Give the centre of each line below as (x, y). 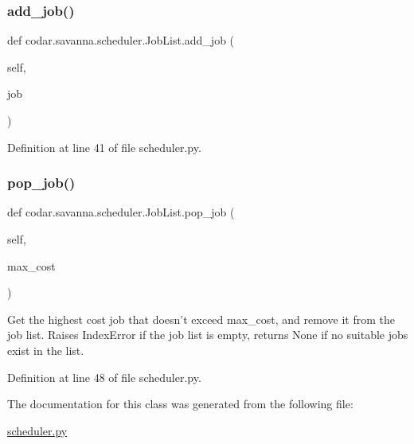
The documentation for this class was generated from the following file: (180, 404)
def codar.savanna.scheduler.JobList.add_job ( (121, 40)
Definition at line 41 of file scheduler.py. (104, 147)
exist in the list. (46, 350)
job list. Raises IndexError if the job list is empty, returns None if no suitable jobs (208, 335)
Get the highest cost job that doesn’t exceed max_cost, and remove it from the (201, 319)
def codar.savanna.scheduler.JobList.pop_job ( (121, 212)
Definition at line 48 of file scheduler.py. (104, 377)
